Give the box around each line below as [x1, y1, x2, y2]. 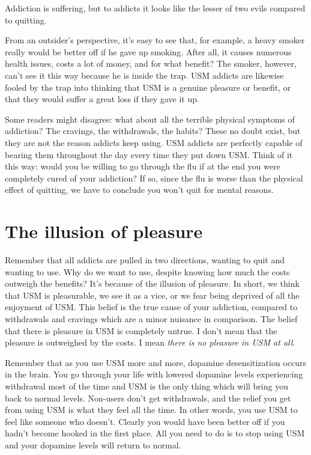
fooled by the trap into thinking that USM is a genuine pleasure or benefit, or [5, 81, 291, 93]
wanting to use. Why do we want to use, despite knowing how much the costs [5, 265, 290, 278]
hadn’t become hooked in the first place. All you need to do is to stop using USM [5, 427, 305, 439]
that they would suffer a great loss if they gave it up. [5, 93, 199, 105]
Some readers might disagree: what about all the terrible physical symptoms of [5, 112, 295, 125]
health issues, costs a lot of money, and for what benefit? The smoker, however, [5, 57, 297, 70]
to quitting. [5, 13, 47, 26]
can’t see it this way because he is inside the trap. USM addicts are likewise [5, 69, 284, 81]
